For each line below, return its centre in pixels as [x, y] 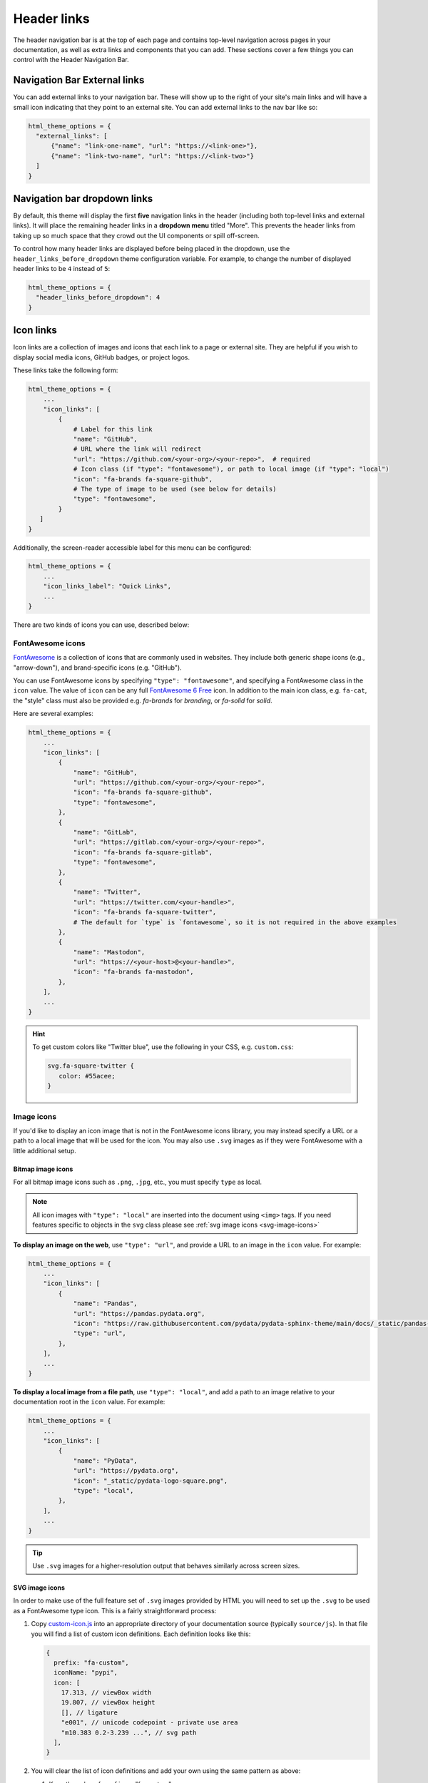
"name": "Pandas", [106, 1304]
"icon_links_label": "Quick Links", [107, 586]
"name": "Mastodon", [109, 952]
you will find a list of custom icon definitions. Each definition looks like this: [141, 1634]
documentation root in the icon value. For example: [89, 1402]
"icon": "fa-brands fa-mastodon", [133, 972]
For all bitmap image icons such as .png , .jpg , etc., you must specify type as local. [137, 1182]
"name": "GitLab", [106, 832]
